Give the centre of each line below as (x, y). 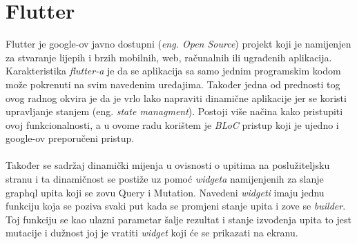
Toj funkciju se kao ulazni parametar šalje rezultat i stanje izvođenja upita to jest (178, 219)
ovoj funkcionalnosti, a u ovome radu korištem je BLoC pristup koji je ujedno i (172, 124)
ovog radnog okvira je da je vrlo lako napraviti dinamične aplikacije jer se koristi (176, 98)
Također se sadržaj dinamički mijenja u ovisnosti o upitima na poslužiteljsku (168, 165)
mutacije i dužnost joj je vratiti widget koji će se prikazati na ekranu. (152, 233)
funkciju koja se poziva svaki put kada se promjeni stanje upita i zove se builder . (176, 206)
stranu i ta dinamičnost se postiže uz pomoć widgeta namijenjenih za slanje (165, 179)
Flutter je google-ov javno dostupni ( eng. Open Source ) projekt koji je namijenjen (178, 44)
